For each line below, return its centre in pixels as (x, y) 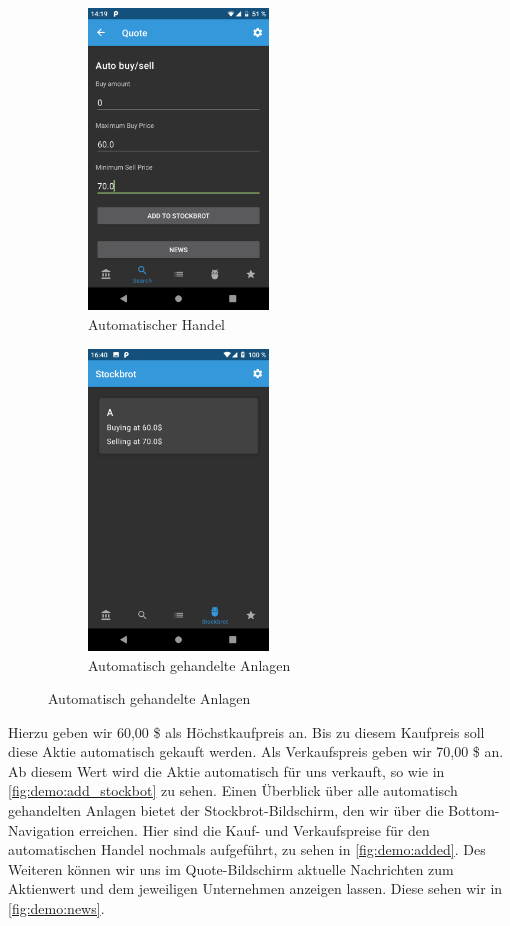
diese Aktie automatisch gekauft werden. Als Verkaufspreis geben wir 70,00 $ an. (256, 751)
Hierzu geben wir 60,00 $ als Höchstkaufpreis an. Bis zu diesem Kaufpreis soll (246, 731)
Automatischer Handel (157, 323)
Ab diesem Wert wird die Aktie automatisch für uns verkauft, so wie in (226, 770)
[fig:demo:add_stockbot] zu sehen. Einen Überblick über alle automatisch (233, 790)
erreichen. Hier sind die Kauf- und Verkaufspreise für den (254, 829)
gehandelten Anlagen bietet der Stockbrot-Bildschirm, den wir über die (226, 810)
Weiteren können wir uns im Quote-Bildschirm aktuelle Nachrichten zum (231, 868)
